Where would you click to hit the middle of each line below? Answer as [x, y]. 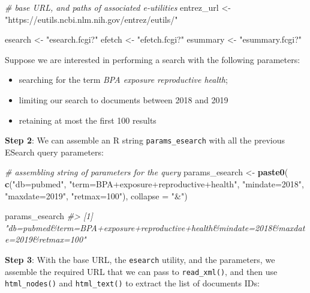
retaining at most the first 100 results [88, 120]
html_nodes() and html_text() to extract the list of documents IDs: [132, 283]
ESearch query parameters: [54, 152]
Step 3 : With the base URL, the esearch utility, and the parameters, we [140, 259]
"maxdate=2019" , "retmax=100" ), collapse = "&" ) [96, 195]
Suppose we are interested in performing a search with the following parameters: [153, 59]
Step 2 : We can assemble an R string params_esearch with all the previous [145, 140]
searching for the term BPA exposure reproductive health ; [123, 80]
